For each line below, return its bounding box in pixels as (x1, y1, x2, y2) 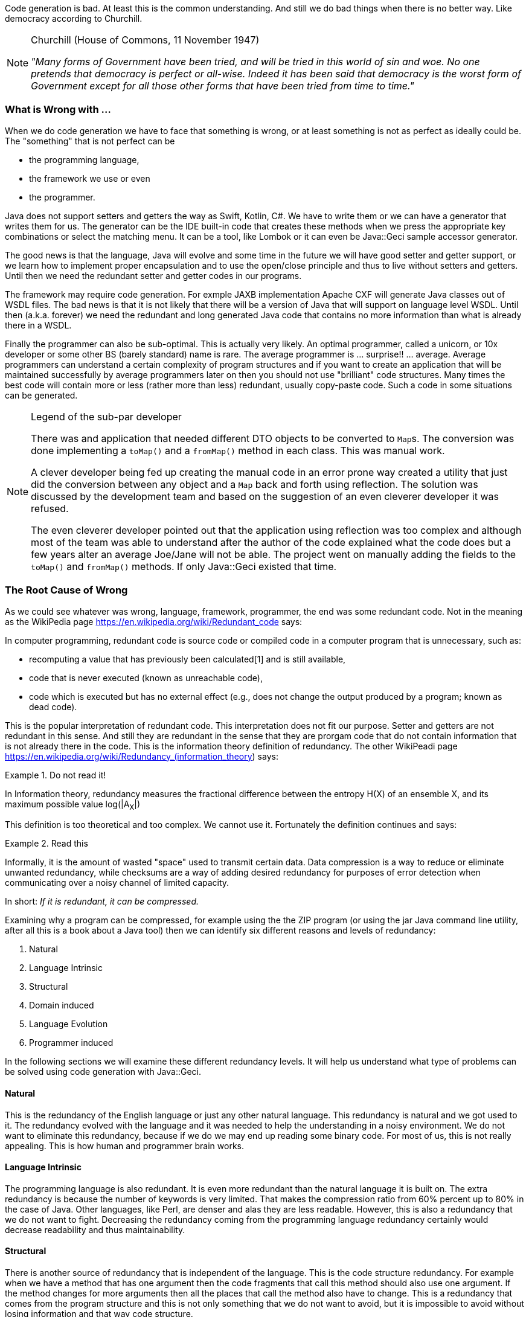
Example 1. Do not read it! (5, 769, 106, 780)
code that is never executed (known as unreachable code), (29, 672, 263, 683)
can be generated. (5, 389, 78, 400)
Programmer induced (29, 1037, 114, 1048)
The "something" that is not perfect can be (5, 135, 175, 146)
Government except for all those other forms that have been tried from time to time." (31, 80, 414, 92)
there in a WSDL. (5, 319, 72, 330)
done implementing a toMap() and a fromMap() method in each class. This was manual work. (31, 444, 445, 457)
